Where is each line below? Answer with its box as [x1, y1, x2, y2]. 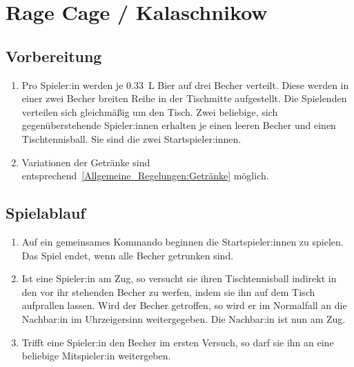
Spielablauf [6, 202, 86, 224]
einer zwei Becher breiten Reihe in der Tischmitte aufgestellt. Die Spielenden [21, 91, 347, 106]
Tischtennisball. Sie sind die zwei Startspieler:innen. [21, 131, 242, 146]
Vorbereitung [6, 45, 102, 66]
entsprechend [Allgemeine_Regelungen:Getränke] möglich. [21, 168, 269, 183]
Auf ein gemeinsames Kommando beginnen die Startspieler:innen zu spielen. [21, 234, 344, 248]
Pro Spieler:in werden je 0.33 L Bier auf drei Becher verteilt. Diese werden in [21, 77, 349, 92]
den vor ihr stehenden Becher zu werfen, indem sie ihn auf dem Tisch [21, 284, 315, 299]
